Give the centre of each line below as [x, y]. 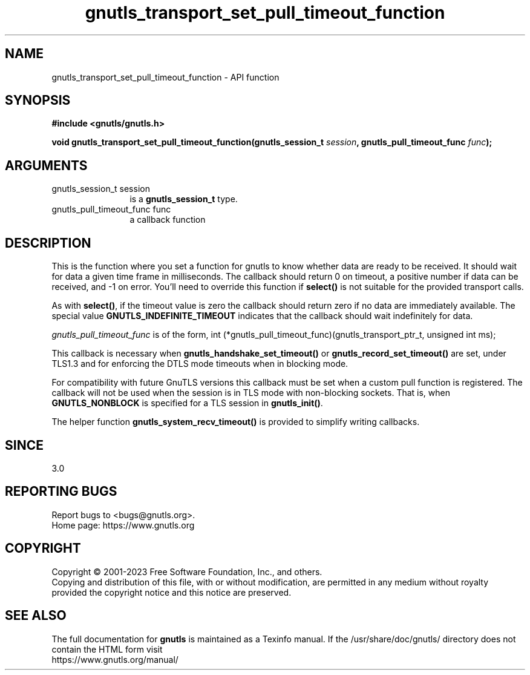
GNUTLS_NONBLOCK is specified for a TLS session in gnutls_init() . [187, 403]
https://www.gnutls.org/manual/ [115, 659]
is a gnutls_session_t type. [184, 199]
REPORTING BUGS [61, 492]
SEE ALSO [36, 616]
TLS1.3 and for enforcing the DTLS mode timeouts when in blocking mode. [200, 364]
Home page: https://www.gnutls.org [123, 525]
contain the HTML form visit [107, 649]
